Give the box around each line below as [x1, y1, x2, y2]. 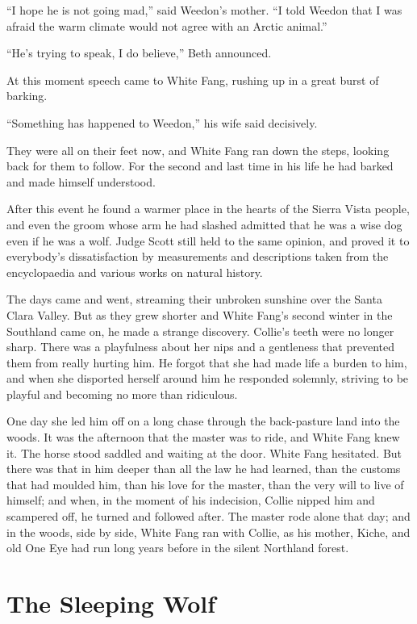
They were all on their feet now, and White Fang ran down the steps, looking [6, 141, 390, 158]
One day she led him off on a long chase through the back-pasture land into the [6, 413, 400, 429]
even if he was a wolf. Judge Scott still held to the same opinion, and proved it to [6, 232, 410, 249]
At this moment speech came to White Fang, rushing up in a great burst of [6, 71, 379, 88]
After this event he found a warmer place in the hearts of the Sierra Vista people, [6, 200, 410, 217]
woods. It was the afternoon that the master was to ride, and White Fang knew [6, 429, 400, 446]
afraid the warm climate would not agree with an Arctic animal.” [6, 17, 327, 34]
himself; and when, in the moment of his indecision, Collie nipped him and [6, 492, 375, 509]
